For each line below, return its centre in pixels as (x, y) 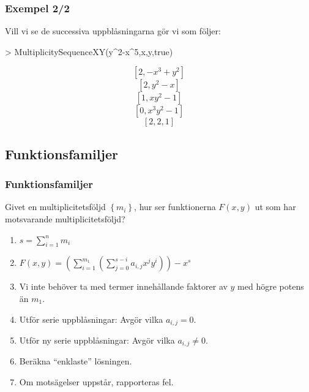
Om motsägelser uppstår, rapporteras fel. (96, 382)
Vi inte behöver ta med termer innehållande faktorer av (123, 286)
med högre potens (271, 286)
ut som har (275, 207)
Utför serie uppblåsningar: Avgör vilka (91, 319)
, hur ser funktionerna (175, 207)
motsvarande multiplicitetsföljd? (65, 219)
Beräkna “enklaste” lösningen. (76, 361)
